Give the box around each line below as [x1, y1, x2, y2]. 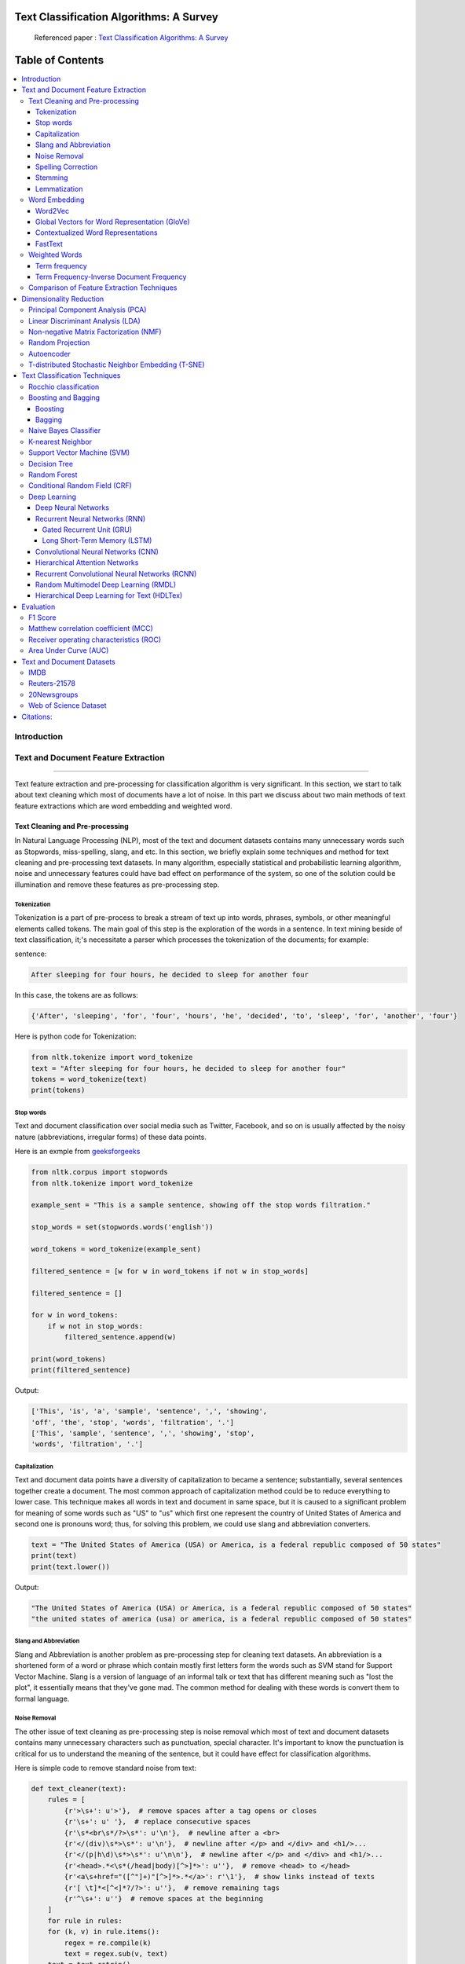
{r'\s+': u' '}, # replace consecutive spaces [64, 1817, 251, 1827]
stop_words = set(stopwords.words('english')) [31, 1222, 214, 1232]
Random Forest [28, 470, 78, 479]
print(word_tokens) [31, 1354, 106, 1363]
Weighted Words [28, 250, 82, 259]
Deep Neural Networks [35, 503, 110, 512]
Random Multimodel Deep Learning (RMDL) [35, 580, 177, 589]
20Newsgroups [28, 690, 79, 699]
